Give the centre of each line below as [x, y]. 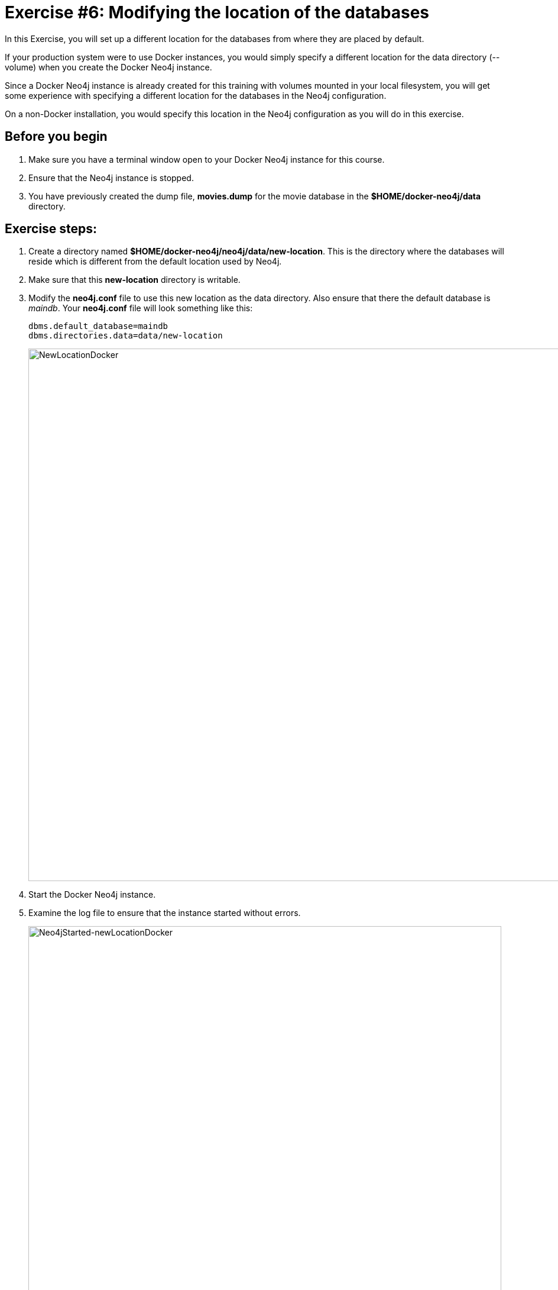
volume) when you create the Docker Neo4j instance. [108, 67]
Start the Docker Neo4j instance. [92, 895]
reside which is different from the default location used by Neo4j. [155, 262]
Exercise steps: [51, 229]
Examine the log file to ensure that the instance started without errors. [165, 913]
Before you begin [56, 137]
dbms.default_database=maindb [98, 326]
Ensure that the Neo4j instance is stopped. [111, 178]
